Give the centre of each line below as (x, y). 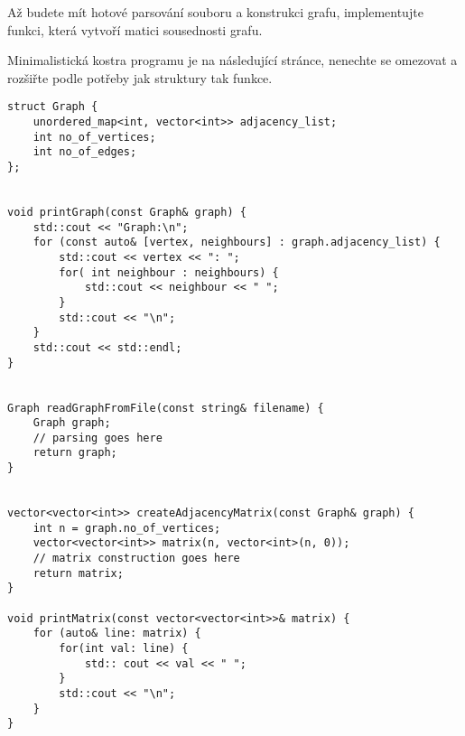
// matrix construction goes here (136, 559)
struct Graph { (53, 107)
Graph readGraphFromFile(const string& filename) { (166, 408)
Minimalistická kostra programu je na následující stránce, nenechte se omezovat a (232, 60)
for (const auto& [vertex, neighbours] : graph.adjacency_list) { (237, 242)
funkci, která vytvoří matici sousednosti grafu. (135, 29)
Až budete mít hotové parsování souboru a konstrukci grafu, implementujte (215, 12)
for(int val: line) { (124, 648)
